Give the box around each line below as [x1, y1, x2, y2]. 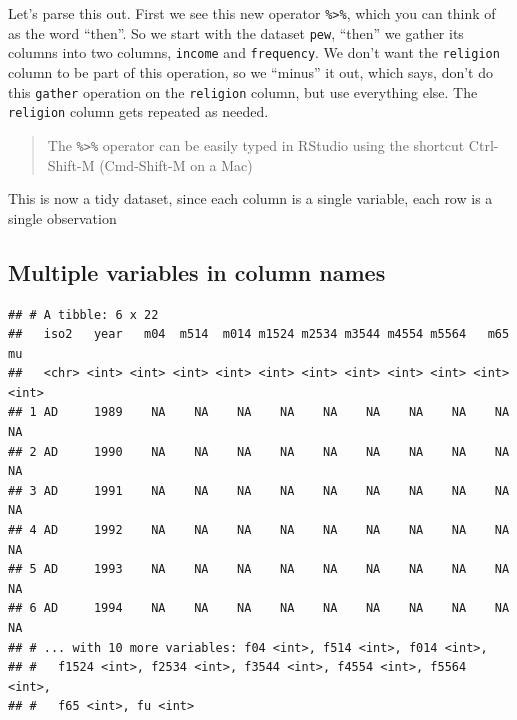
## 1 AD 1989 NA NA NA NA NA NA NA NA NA [8, 405, 510, 420]
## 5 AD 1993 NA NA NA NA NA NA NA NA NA [8, 562, 510, 577]
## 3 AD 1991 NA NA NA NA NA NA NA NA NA [8, 483, 510, 498]
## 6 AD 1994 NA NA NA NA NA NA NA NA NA [8, 601, 510, 616]
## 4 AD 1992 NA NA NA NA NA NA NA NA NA [8, 523, 510, 538]
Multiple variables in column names [8, 256, 386, 287]
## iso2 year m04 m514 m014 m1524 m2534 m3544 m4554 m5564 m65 [8, 327, 510, 342]
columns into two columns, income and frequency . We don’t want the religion [8, 42, 500, 63]
